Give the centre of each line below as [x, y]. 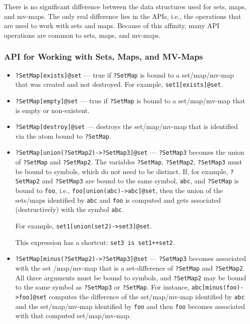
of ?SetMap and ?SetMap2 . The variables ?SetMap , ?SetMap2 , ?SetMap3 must [129, 162]
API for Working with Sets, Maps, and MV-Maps [104, 57]
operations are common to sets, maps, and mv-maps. [82, 35]
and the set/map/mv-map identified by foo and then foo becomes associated [130, 306]
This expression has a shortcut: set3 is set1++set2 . [95, 242]
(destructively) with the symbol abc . [69, 209]
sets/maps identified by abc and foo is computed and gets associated [118, 200]
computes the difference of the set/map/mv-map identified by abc [147, 296]
